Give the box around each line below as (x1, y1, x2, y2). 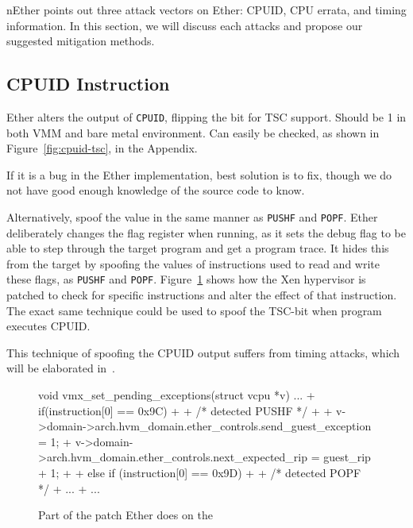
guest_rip (323, 449, 371, 465)
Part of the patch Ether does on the (38, 507, 213, 523)
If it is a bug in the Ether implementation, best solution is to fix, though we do (6, 166, 392, 183)
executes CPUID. (6, 318, 91, 334)
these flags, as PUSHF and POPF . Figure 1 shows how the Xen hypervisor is (6, 271, 366, 287)
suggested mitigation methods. (6, 33, 155, 49)
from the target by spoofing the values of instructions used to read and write (6, 255, 380, 272)
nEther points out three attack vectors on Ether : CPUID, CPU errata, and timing (6, 2, 407, 17)
